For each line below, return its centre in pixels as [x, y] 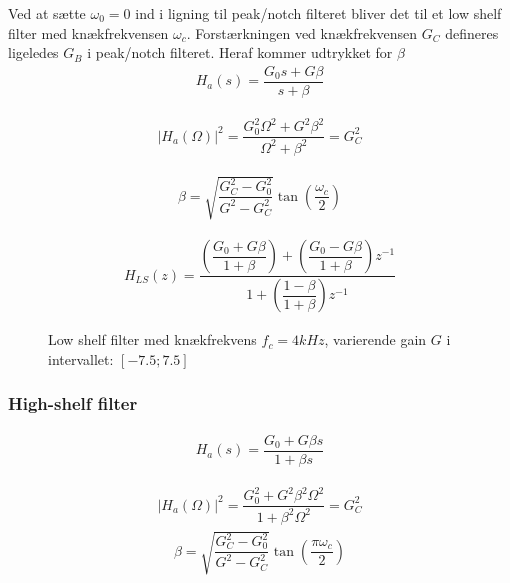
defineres [472, 32]
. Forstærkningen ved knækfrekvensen [302, 32]
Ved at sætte [47, 13]
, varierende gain [375, 339]
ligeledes [33, 52]
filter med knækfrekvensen [88, 32]
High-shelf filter [73, 403]
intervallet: [81, 358]
